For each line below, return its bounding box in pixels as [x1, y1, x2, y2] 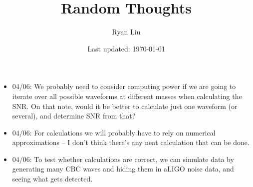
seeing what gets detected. [12, 173, 93, 184]
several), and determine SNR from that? [12, 110, 136, 121]
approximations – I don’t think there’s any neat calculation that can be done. [12, 137, 250, 147]
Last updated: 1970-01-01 [87, 43, 165, 53]
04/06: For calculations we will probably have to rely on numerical [12, 127, 216, 137]
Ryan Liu [112, 26, 141, 37]
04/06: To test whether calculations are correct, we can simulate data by [12, 153, 234, 164]
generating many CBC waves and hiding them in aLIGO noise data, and [12, 163, 234, 174]
